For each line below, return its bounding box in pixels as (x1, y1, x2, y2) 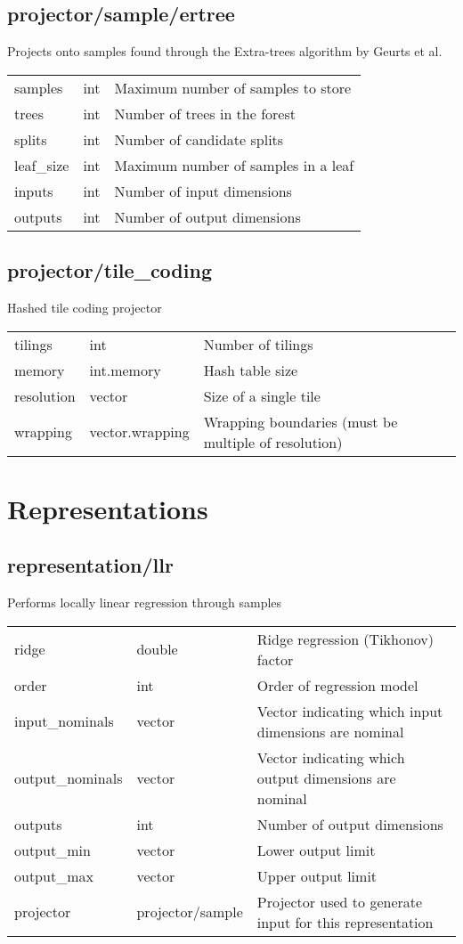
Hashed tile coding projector (7, 298, 162, 316)
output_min (14, 839, 91, 860)
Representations (7, 490, 208, 526)
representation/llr (7, 551, 174, 579)
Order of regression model (256, 674, 418, 696)
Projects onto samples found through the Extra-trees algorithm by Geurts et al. (7, 42, 443, 61)
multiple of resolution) (203, 431, 343, 452)
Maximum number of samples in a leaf (114, 154, 354, 175)
